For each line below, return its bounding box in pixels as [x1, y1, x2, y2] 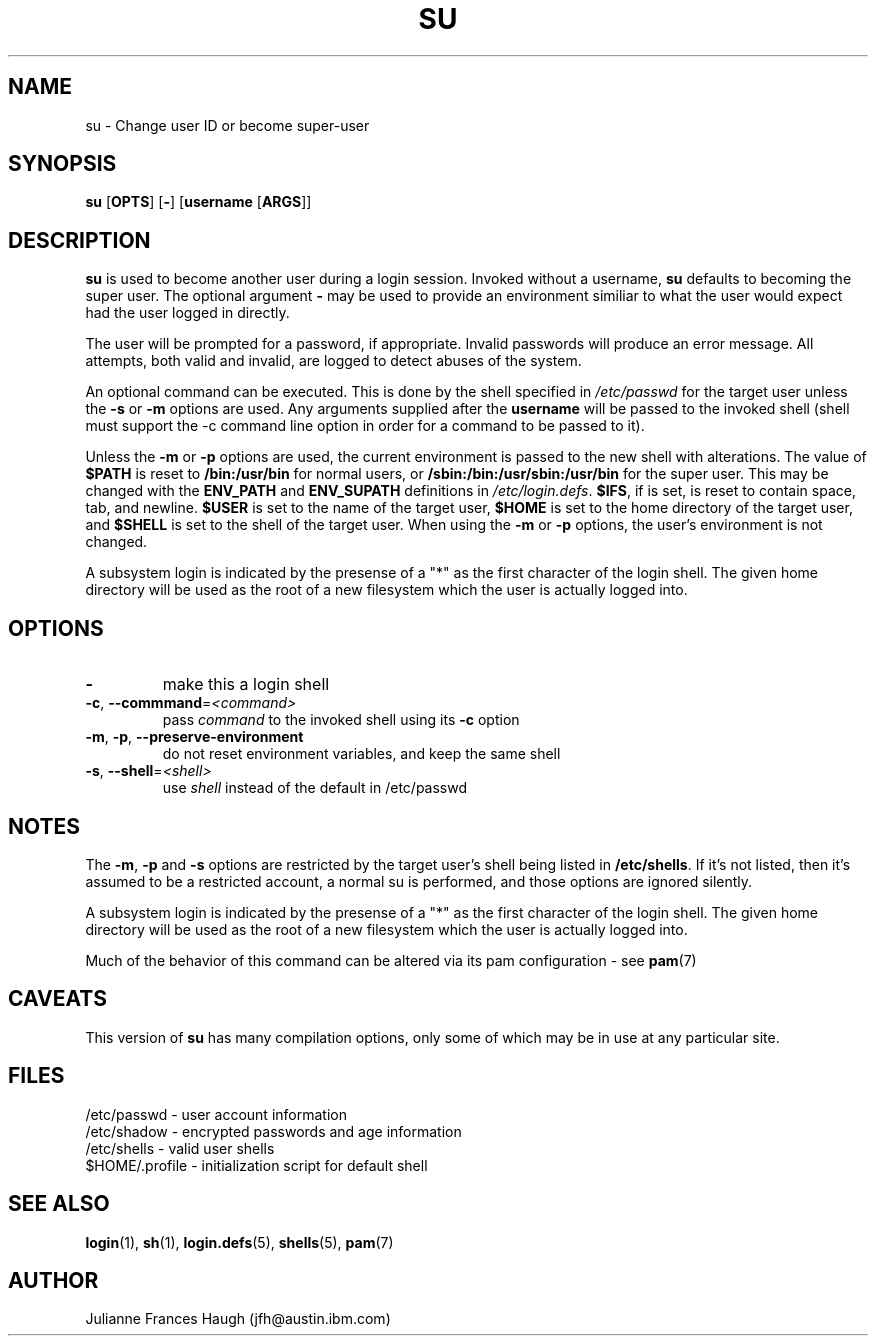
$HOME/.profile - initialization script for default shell [85, 1156, 428, 1174]
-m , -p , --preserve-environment [85, 728, 304, 746]
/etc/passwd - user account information [85, 1105, 347, 1123]
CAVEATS [8, 986, 107, 1012]
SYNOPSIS [8, 151, 117, 177]
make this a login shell [162, 674, 330, 695]
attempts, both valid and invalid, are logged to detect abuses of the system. [85, 352, 582, 370]
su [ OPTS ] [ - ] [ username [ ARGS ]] [85, 193, 312, 211]
